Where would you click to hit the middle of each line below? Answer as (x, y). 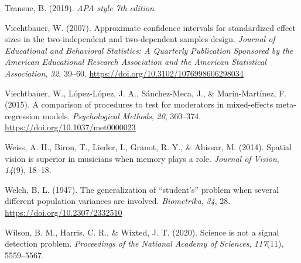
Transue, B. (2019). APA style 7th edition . (81, 8)
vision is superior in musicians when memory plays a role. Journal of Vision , (142, 158)
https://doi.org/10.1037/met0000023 (70, 127)
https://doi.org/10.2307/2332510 (64, 212)
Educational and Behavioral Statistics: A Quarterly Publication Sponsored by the (149, 50)
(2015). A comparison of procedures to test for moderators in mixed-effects (139, 104)
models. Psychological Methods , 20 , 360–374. (122, 115)
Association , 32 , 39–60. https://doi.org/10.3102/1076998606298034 (124, 73)
